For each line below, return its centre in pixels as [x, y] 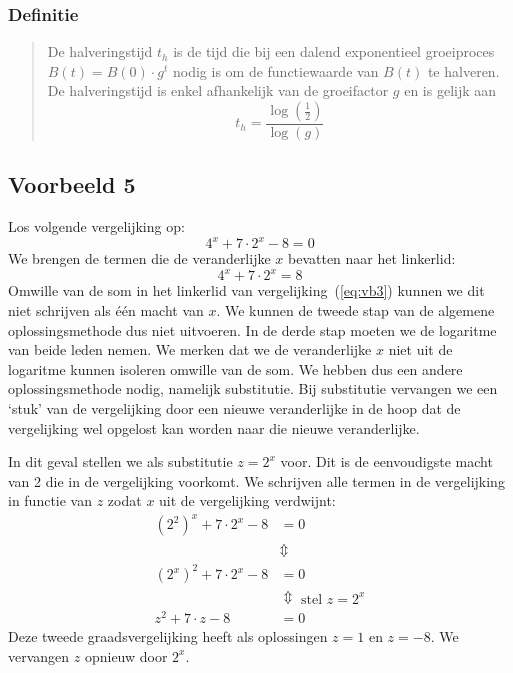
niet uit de [420, 349]
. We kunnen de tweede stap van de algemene [355, 310]
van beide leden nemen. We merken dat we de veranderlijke [190, 349]
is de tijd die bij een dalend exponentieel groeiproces [334, 51]
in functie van [50, 500]
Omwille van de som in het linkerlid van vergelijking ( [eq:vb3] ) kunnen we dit [246, 290]
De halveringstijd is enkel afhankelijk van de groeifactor [218, 90]
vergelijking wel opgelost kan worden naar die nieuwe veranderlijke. [214, 427]
